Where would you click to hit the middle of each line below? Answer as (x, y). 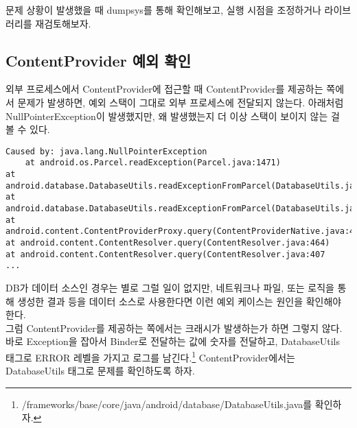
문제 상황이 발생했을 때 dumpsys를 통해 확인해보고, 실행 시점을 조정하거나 (163, 10)
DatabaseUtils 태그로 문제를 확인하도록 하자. (100, 371)
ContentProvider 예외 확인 (98, 60)
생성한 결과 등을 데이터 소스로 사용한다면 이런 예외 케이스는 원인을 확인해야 (180, 301)
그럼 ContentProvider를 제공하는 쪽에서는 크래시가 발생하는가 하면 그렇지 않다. (174, 328)
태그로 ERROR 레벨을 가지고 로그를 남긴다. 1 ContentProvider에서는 (150, 356)
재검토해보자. (63, 23)
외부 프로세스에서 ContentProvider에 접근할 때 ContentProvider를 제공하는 (164, 89)
